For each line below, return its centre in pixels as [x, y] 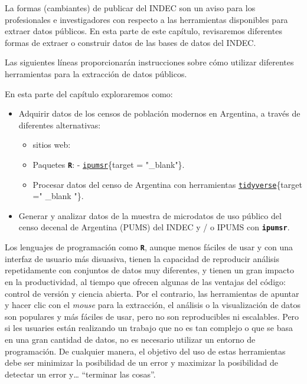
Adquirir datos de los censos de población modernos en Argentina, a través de [159, 113]
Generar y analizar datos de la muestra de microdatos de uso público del [150, 215]
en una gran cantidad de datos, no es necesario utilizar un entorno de [130, 339]
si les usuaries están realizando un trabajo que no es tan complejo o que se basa [149, 328]
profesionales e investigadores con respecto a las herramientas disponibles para [146, 19]
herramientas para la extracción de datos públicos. [96, 73]
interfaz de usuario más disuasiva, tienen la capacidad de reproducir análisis [142, 258]
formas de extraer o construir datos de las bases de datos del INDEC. [130, 42]
